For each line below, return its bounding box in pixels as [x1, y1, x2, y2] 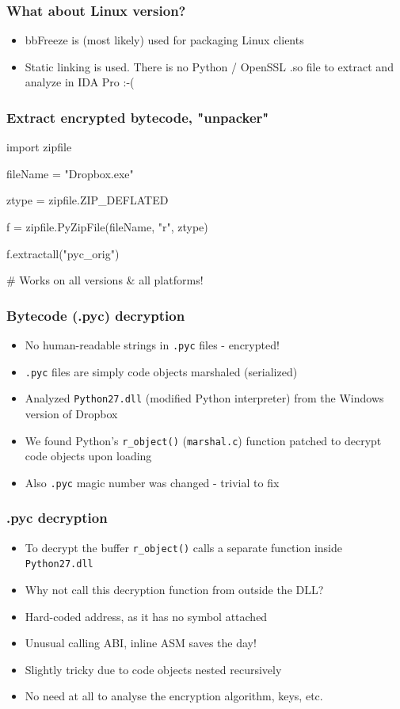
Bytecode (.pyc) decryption [6, 305, 185, 325]
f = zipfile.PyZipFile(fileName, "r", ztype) [6, 219, 208, 234]
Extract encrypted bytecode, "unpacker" [6, 107, 269, 127]
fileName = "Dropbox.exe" [6, 165, 134, 181]
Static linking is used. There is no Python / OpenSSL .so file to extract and [25, 58, 394, 74]
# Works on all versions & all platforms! [6, 272, 204, 288]
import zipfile [6, 139, 72, 155]
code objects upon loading [25, 448, 152, 464]
